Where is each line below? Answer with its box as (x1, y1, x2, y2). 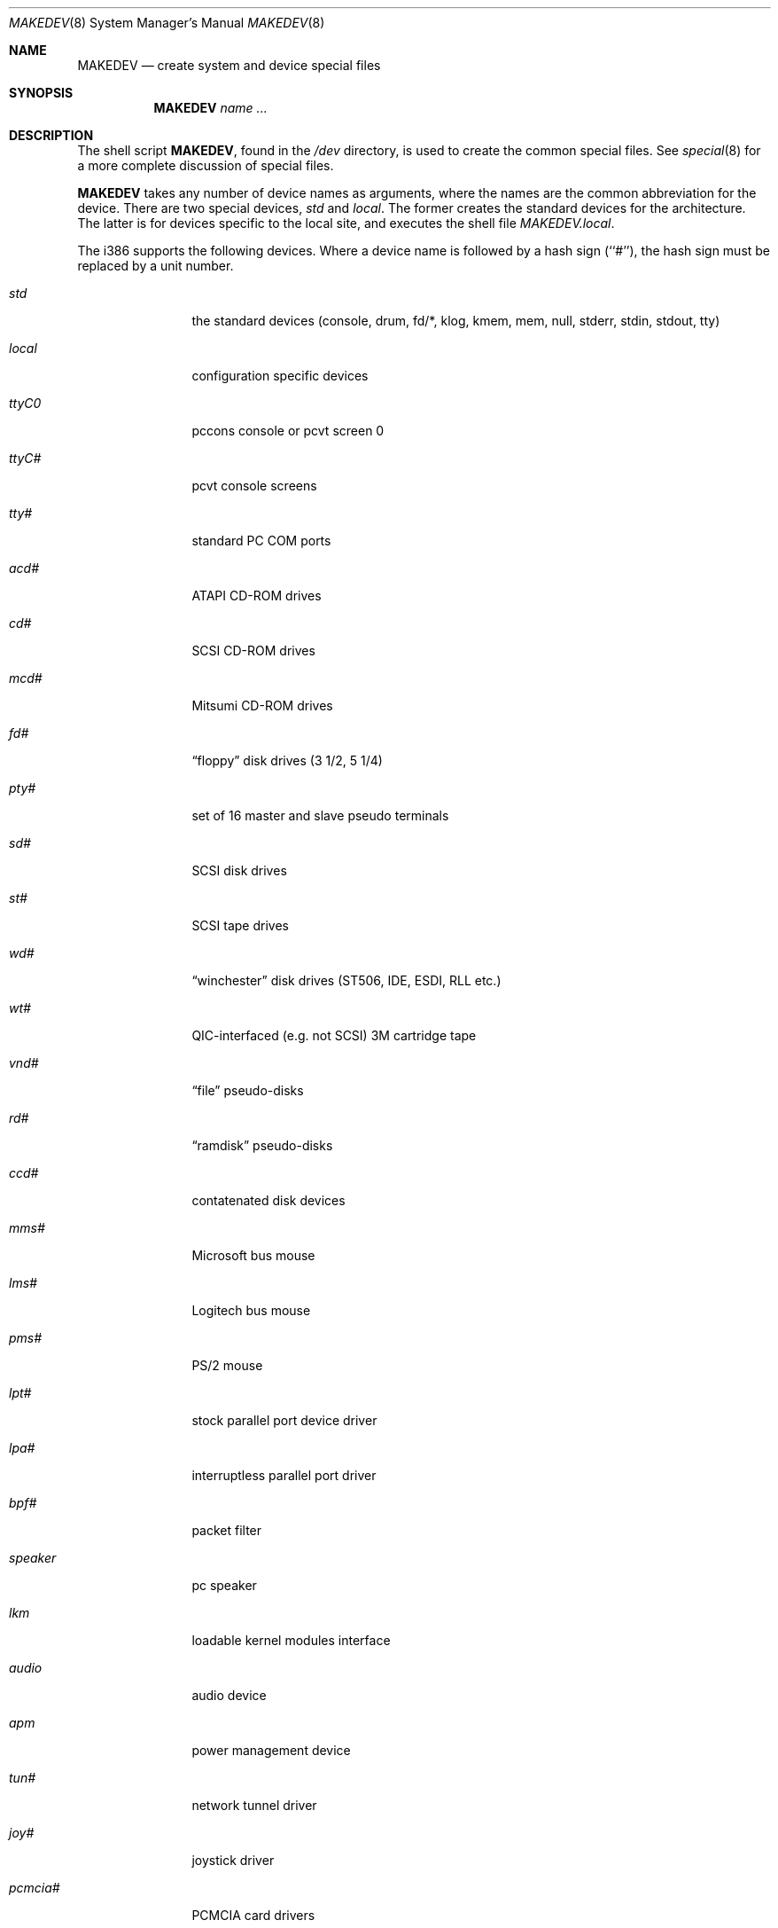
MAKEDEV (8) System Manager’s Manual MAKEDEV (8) (9, 15, 325, 30)
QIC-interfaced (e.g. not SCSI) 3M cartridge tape (191, 1028, 477, 1043)
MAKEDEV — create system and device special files (77, 58, 381, 73)
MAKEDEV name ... (153, 100, 268, 115)
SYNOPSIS (9, 85, 74, 100)
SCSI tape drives (191, 918, 289, 933)
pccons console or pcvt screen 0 (191, 423, 385, 438)
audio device (191, 1688, 267, 1703)
